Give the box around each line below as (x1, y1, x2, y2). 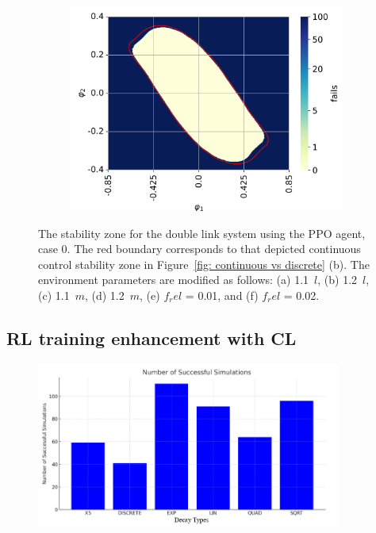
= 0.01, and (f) (185, 286, 259, 303)
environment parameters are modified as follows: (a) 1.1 (38, 271, 309, 288)
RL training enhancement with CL (6, 325, 297, 350)
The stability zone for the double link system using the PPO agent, (38, 224, 366, 241)
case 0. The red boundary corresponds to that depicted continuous (38, 240, 361, 257)
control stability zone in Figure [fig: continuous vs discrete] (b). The (38, 255, 370, 272)
